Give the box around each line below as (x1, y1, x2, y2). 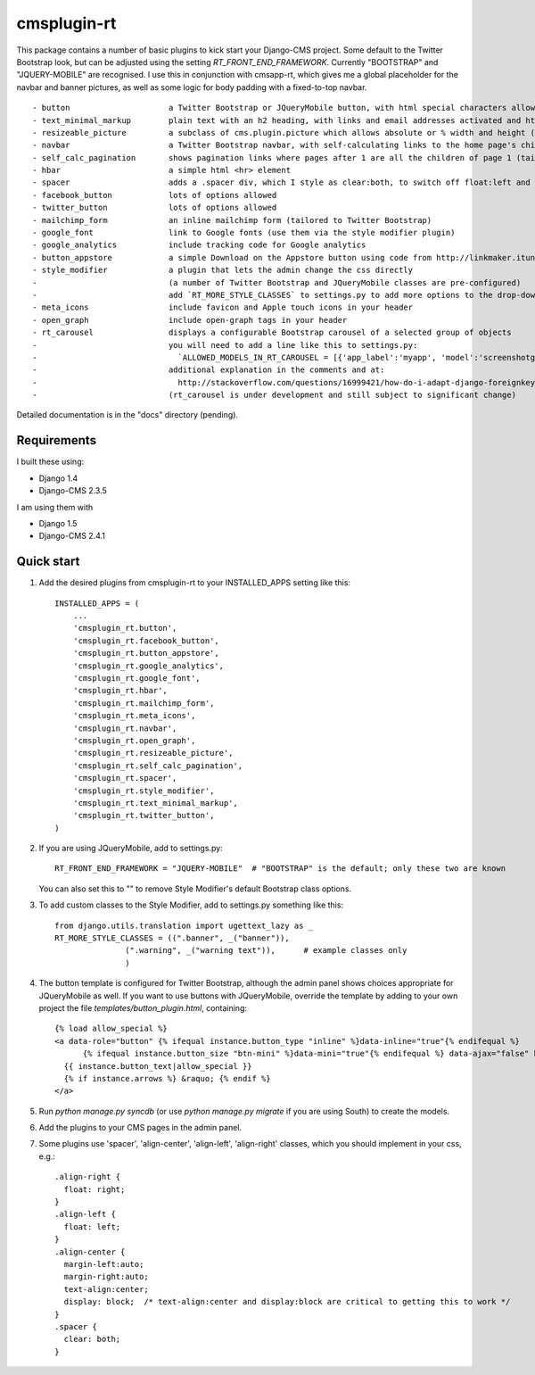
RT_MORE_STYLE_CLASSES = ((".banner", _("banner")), (54, 933, 290, 943)
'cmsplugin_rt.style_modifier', (72, 785, 215, 796)
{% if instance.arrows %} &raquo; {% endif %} (63, 1073, 271, 1083)
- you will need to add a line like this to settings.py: (32, 340, 418, 350)
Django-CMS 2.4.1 (38, 531, 106, 542)
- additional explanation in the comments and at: (32, 365, 385, 375)
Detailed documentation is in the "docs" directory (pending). (16, 410, 239, 420)
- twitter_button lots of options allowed (32, 203, 277, 213)
